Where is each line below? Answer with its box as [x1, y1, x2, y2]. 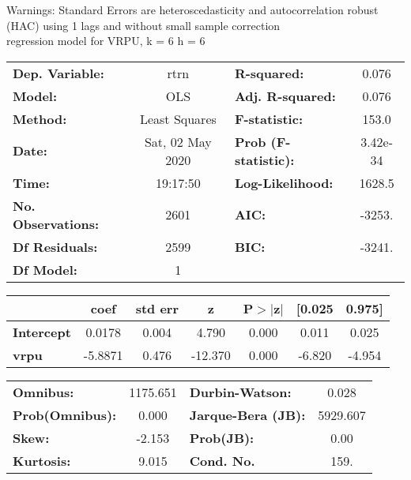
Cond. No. [189, 451, 255, 470]
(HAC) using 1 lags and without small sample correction [6, 17, 281, 33]
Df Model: [13, 260, 77, 279]
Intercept [13, 322, 71, 341]
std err [135, 298, 179, 317]
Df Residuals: [13, 237, 98, 256]
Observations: [13, 214, 100, 233]
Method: [13, 109, 67, 128]
